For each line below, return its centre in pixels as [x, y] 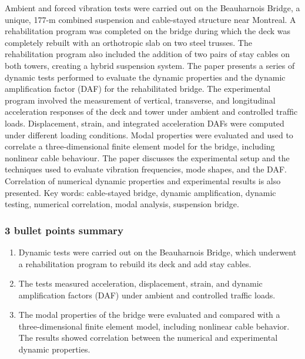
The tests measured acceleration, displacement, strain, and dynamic [140, 283]
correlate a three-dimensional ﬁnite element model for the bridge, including [140, 146]
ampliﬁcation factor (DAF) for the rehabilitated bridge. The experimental [138, 89]
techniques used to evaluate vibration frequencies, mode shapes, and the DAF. [146, 169]
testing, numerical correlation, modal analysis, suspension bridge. [122, 204]
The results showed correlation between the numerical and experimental [148, 338]
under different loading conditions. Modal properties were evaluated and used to [149, 134]
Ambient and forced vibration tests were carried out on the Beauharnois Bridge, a [152, 8]
